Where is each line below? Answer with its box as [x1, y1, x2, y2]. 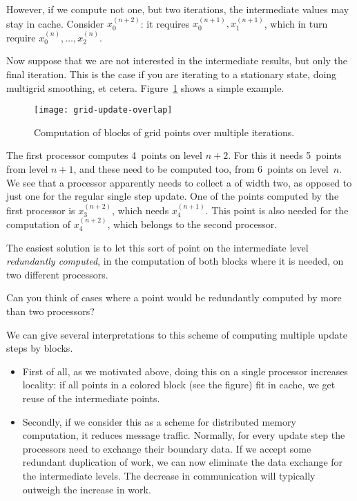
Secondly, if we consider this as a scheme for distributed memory [22, 414, 296, 428]
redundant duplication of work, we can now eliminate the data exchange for [22, 455, 343, 469]
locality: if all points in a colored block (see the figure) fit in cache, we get [22, 377, 336, 392]
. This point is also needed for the [205, 202, 349, 217]
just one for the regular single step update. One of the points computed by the [6, 189, 339, 203]
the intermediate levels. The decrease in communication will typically [22, 468, 316, 482]
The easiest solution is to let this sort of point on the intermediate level [6, 240, 309, 254]
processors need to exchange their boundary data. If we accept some [22, 441, 311, 455]
